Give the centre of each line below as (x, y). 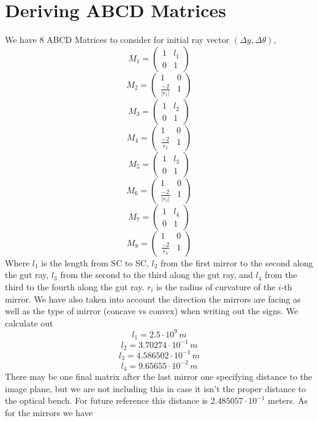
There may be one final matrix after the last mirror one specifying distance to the (159, 377)
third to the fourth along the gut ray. (75, 286)
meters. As (288, 400)
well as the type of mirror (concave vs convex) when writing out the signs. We (152, 311)
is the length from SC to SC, (95, 262)
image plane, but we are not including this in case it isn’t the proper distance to (156, 388)
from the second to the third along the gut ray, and (157, 275)
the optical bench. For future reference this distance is (107, 400)
